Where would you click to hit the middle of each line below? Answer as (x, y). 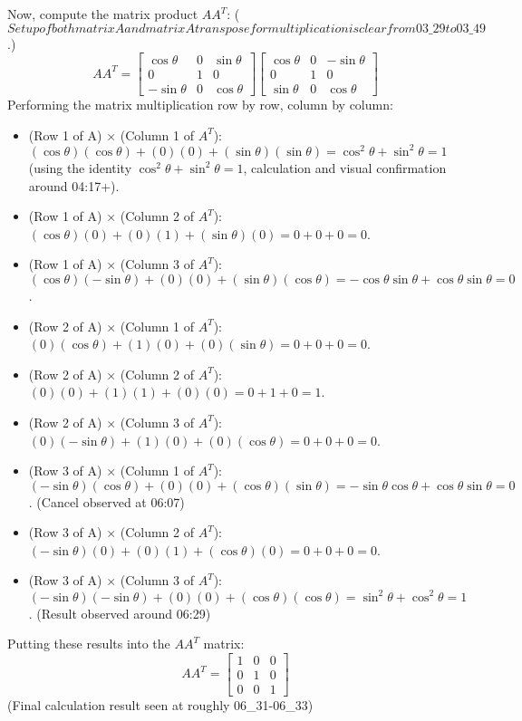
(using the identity (80, 167)
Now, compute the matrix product (103, 14)
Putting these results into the (89, 644)
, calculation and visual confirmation (345, 167)
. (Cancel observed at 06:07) (106, 501)
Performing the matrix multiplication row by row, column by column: (200, 105)
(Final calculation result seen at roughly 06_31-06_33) (160, 704)
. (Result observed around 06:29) (120, 613)
